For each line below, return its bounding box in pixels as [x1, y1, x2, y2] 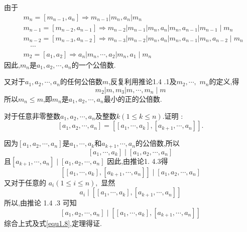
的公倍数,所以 [135, 138, 180, 148]
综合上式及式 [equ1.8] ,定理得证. [4, 217, 102, 228]
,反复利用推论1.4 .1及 [108, 76, 177, 87]
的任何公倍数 [60, 76, 102, 87]
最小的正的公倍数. [103, 93, 162, 104]
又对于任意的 [4, 177, 46, 187]
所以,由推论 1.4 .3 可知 [4, 197, 77, 208]
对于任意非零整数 [4, 110, 60, 121]
